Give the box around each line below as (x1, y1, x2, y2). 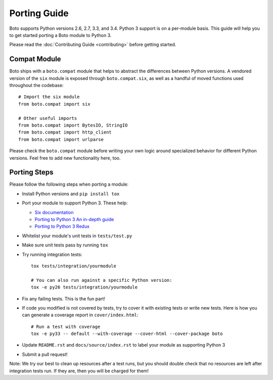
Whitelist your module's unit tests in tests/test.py (22, 233, 132, 239)
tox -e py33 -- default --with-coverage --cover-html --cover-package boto (31, 331, 223, 336)
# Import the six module (18, 94, 80, 100)
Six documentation (34, 209, 74, 215)
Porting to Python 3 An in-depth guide (34, 217, 114, 222)
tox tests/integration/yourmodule (31, 263, 116, 269)
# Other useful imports (18, 115, 77, 121)
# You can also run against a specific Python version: (31, 277, 172, 283)
